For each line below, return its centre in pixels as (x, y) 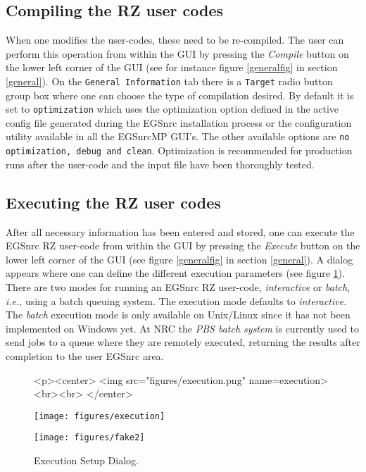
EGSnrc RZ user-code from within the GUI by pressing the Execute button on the (183, 246)
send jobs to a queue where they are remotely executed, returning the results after (183, 342)
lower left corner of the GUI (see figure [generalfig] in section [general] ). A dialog (179, 259)
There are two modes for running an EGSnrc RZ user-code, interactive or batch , (178, 286)
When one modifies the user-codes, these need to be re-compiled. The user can (175, 40)
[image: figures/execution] (100, 416)
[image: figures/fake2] (89, 438)
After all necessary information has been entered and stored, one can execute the (180, 231)
